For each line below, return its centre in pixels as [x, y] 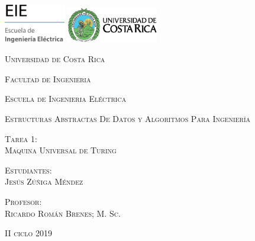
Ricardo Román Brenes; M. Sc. [63, 213]
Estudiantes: [28, 170]
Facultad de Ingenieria [48, 78]
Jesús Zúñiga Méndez [44, 181]
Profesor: [23, 201]
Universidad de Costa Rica [55, 59]
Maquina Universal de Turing [61, 150]
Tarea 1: [21, 138]
